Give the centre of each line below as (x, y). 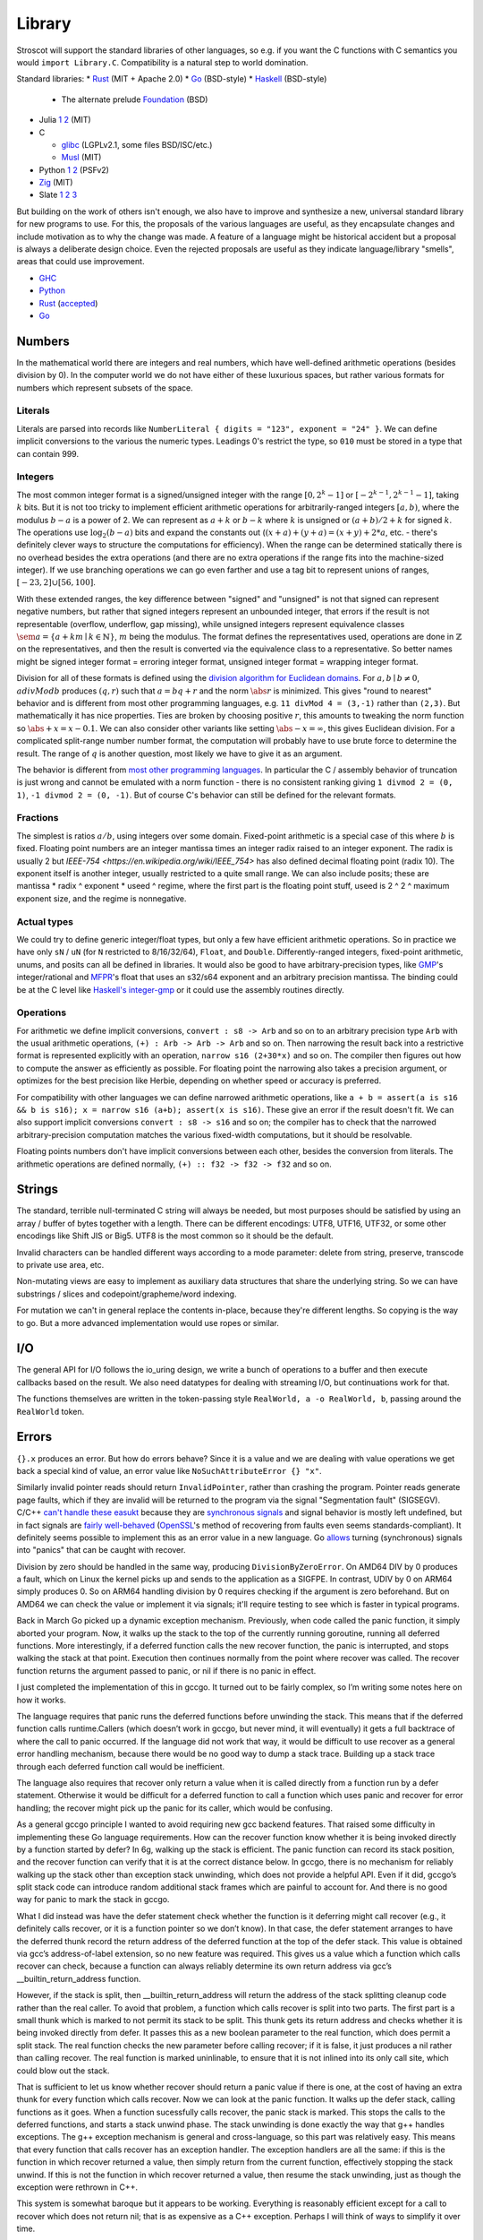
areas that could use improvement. (80, 262)
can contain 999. (48, 453)
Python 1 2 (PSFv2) (74, 169)
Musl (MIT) (81, 158)
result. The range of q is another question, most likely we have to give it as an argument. (179, 754)
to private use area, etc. (60, 1265)
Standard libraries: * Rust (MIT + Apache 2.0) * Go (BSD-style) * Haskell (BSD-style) (172, 79)
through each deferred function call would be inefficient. (121, 1766)
